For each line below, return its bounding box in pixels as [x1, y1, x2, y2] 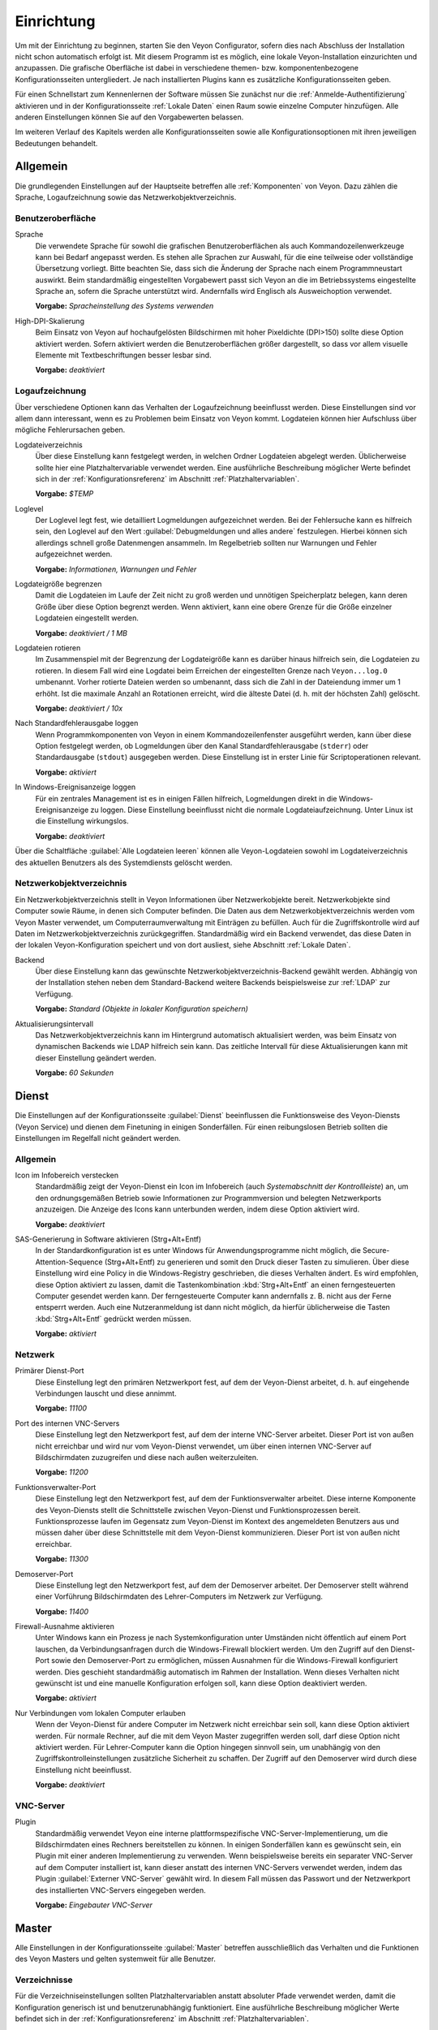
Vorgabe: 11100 [35, 1403, 88, 1413]
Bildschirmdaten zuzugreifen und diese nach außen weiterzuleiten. [35, 1453, 259, 1462]
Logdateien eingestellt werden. [35, 613, 140, 623]
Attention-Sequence [35, 1257, 103, 1267]
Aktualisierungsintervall [15, 1019, 93, 1029]
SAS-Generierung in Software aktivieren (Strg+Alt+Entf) [15, 1234, 202, 1244]
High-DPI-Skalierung [15, 316, 85, 326]
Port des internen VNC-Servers [15, 1418, 120, 1428]
